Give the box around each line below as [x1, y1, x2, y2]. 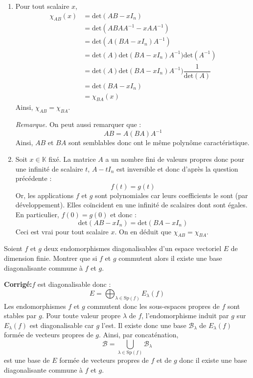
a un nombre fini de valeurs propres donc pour [105, 153, 245, 164]
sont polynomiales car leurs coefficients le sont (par [95, 190, 248, 200]
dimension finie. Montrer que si [4, 252, 97, 263]
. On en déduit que [115, 226, 172, 236]
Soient [4, 243, 23, 253]
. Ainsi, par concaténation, [99, 329, 179, 340]
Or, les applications [15, 190, 74, 200]
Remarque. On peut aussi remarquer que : [15, 119, 141, 129]
